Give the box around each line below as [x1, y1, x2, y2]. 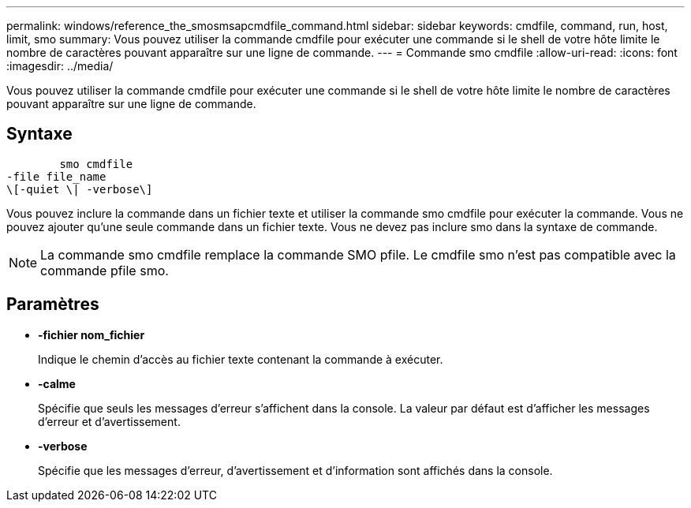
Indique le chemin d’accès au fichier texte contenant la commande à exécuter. [38, 352, 443, 366]
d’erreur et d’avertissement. [38, 414, 181, 428]
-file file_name [6, 170, 106, 183]
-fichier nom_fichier [38, 327, 145, 342]
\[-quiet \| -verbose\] [6, 182, 153, 196]
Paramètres [6, 294, 99, 315]
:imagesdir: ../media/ [6, 59, 114, 73]
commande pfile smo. [40, 262, 169, 278]
